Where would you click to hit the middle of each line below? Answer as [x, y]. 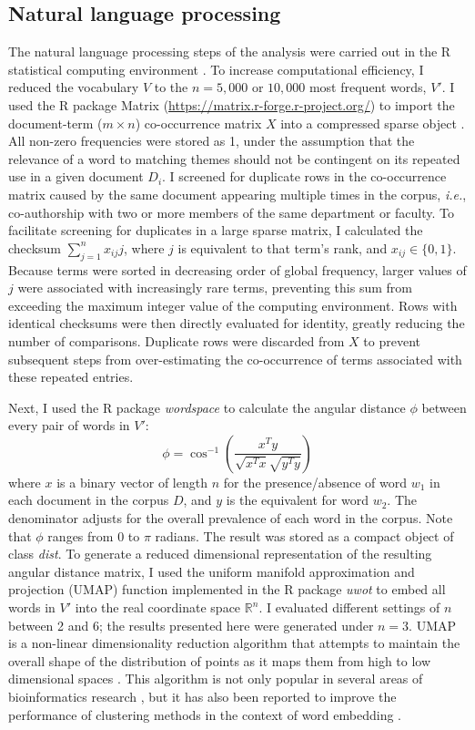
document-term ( [56, 123]
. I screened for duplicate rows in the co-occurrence [304, 176]
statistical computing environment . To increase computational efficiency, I [216, 69]
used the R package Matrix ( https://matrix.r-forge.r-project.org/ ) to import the [232, 104]
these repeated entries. [71, 377]
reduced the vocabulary [74, 87]
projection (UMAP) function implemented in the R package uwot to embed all [227, 589]
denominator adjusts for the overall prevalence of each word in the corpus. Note [231, 518]
